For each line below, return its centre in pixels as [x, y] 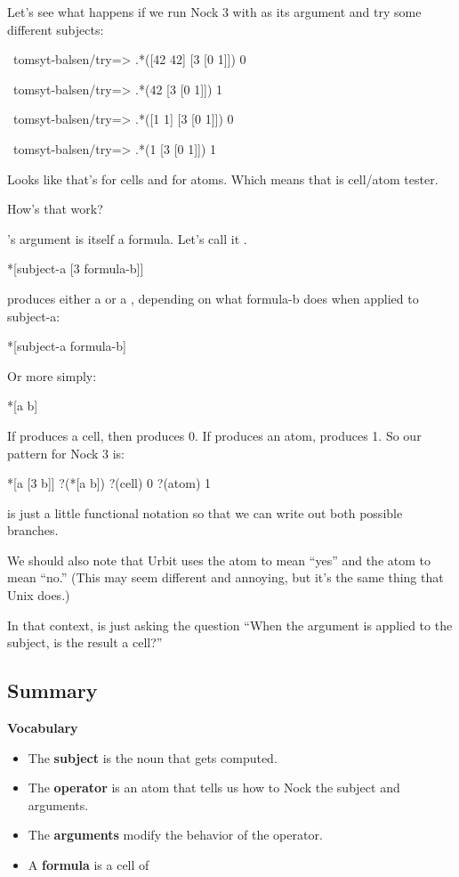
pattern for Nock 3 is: [66, 453]
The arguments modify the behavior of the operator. [175, 835]
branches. [33, 530]
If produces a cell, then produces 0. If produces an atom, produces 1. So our [214, 435]
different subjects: [56, 29]
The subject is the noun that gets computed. [153, 757]
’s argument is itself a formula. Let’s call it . [127, 238]
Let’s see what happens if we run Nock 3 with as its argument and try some [214, 12]
